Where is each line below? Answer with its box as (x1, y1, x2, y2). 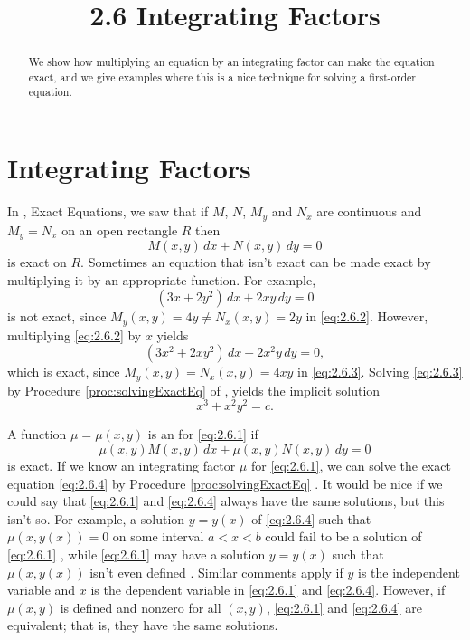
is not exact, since (7, 307, 107, 326)
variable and (7, 580, 76, 599)
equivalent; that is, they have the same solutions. (7, 616, 278, 635)
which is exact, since (7, 362, 120, 381)
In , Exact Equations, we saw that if (7, 202, 209, 221)
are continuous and (316, 202, 422, 221)
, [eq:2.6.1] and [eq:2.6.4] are (266, 597, 422, 616)
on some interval (112, 527, 204, 546)
